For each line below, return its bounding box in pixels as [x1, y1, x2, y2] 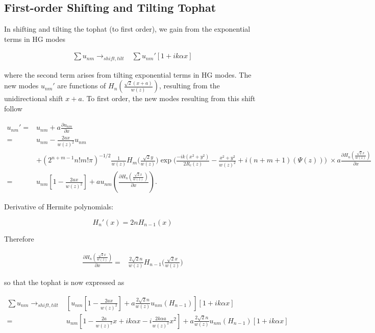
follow [4, 103, 22, 114]
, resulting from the [159, 80, 220, 91]
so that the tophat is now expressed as [4, 277, 124, 288]
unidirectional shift [4, 93, 63, 104]
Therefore [4, 233, 34, 244]
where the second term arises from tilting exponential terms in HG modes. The [4, 69, 252, 80]
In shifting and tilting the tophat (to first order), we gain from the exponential [4, 23, 251, 34]
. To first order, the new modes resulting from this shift [82, 93, 256, 104]
